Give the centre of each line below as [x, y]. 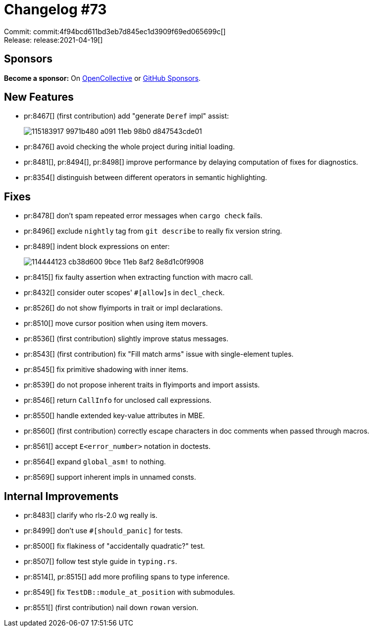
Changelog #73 [55, 9]
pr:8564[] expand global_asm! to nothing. [95, 462]
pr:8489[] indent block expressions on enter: [97, 247]
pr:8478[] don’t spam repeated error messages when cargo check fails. [143, 216]
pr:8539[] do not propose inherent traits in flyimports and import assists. [142, 385]
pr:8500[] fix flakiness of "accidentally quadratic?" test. [114, 546]
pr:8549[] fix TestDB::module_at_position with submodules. [130, 592]
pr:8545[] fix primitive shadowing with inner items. [106, 370]
